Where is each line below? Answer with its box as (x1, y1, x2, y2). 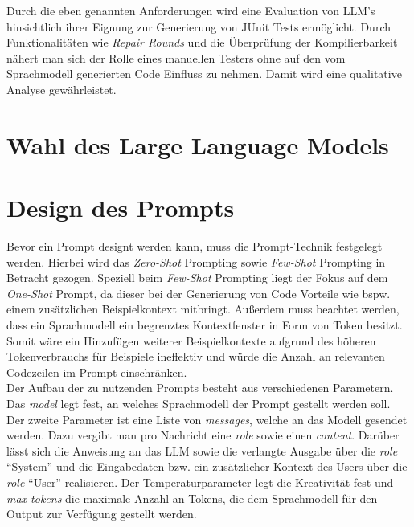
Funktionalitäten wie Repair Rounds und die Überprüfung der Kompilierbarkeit (6, 34, 398, 51)
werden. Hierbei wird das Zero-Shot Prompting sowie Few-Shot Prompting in (6, 253, 386, 270)
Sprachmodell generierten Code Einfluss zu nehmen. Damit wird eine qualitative (6, 65, 402, 82)
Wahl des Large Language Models (6, 128, 389, 161)
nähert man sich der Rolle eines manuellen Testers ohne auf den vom (6, 49, 346, 66)
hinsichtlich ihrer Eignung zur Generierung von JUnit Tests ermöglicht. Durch (6, 18, 391, 35)
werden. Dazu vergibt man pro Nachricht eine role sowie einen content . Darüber (6, 427, 400, 443)
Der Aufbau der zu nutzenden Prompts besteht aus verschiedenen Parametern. (6, 379, 394, 396)
